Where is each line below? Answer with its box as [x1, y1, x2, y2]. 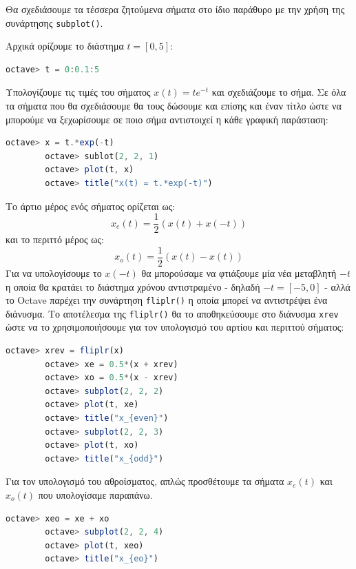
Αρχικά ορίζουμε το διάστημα [6, 39, 124, 53]
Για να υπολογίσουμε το [6, 265, 102, 280]
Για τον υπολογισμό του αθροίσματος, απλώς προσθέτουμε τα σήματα [6, 474, 284, 488]
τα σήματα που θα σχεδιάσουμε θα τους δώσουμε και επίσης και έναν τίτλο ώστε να [6, 99, 342, 113]
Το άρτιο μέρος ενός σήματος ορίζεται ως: [6, 198, 176, 213]
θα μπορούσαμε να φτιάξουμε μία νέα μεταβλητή [141, 265, 337, 280]
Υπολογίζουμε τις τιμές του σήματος [6, 85, 151, 99]
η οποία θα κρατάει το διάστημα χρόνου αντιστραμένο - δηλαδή [6, 279, 260, 293]
